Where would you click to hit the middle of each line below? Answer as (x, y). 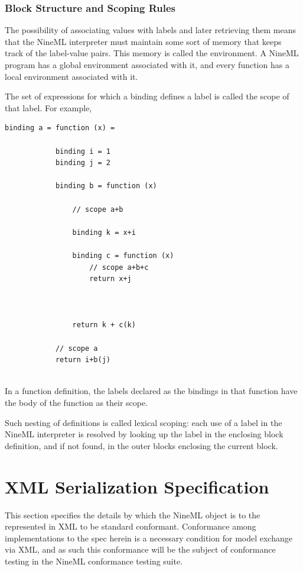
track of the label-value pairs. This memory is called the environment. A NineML (152, 53)
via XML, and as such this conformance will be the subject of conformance (140, 549)
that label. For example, (48, 107)
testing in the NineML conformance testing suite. (94, 561)
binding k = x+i (104, 232)
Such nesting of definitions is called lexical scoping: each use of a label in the (144, 422)
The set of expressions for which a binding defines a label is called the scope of (147, 96)
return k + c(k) (104, 325)
